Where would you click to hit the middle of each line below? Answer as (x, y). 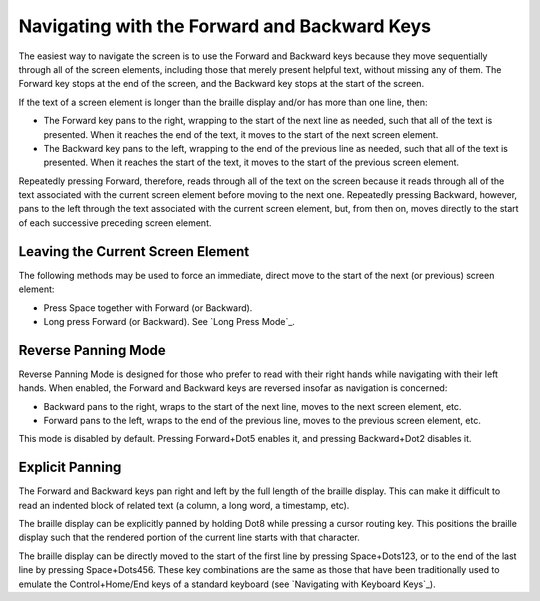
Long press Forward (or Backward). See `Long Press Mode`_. (169, 321)
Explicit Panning (70, 467)
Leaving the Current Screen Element (134, 251)
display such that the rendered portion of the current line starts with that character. (189, 537)
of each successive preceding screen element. (115, 222)
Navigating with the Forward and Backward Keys (225, 26)
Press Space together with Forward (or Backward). (148, 307)
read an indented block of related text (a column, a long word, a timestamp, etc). (184, 505)
